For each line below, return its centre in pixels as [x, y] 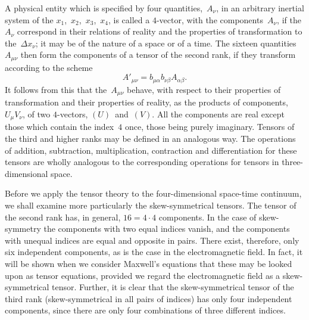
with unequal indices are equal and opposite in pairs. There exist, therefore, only [152, 240]
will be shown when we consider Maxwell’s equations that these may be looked [149, 263]
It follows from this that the [56, 89]
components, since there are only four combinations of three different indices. [145, 310]
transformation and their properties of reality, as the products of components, [146, 102]
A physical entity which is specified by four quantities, [104, 8]
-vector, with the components [210, 19]
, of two [37, 114]
